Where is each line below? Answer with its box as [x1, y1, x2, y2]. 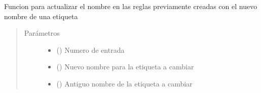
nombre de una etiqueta [4, 11, 78, 21]
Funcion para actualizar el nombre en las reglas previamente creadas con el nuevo [4, 1, 257, 11]
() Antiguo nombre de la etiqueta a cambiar [56, 78, 193, 88]
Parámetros [24, 28, 60, 38]
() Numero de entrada [56, 44, 125, 55]
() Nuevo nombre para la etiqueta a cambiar [56, 61, 194, 72]
